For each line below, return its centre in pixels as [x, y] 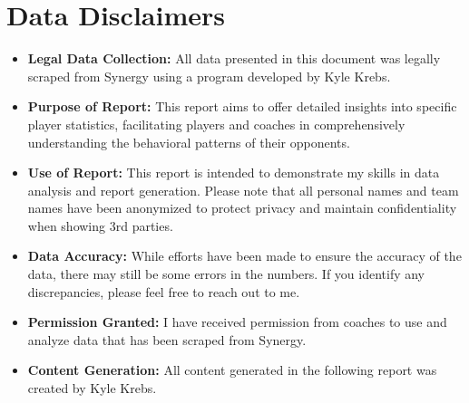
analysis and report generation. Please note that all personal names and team [243, 190]
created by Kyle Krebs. [92, 388]
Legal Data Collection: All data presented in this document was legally [234, 58]
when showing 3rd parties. [100, 225]
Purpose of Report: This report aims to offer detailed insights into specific [242, 106]
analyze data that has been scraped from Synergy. [167, 339]
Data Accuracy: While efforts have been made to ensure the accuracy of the [244, 256]
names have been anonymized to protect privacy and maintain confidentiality [242, 208]
